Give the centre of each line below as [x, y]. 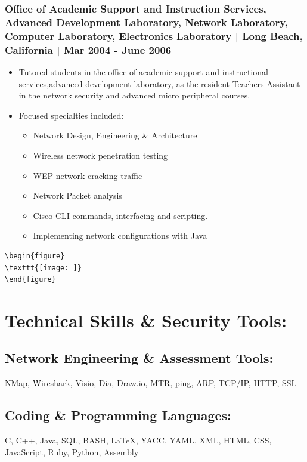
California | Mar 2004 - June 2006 [88, 49]
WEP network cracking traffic [88, 175]
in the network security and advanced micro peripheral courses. [134, 95]
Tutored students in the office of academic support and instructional [143, 71]
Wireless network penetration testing [100, 155]
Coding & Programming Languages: [118, 415]
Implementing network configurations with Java [120, 235]
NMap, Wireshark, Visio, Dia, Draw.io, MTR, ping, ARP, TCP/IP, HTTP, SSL [151, 383]
